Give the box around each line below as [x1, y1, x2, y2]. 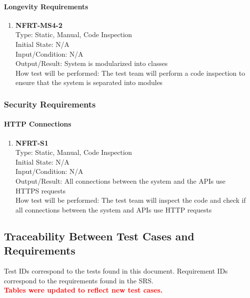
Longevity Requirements [4, 1, 89, 11]
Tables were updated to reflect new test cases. [4, 285, 163, 295]
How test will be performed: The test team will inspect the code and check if [15, 195, 246, 205]
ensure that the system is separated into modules [15, 77, 163, 87]
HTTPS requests [15, 185, 66, 195]
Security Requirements [4, 98, 96, 110]
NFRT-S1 [15, 137, 48, 148]
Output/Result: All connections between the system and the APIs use [15, 175, 226, 186]
